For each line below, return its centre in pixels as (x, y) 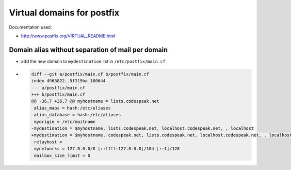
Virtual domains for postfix (64, 13)
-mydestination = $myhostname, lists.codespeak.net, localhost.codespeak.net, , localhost (143, 128)
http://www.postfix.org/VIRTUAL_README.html (68, 36)
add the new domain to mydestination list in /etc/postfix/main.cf (93, 61)
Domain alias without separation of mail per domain (88, 50)
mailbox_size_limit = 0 (62, 155)
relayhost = (48, 142)
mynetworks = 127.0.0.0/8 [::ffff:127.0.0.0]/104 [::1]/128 (107, 149)
